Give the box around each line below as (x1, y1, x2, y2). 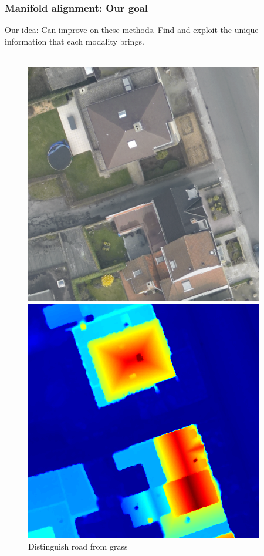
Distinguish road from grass (28, 540, 128, 552)
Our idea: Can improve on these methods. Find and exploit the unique (5, 23, 259, 36)
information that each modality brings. (5, 35, 144, 47)
